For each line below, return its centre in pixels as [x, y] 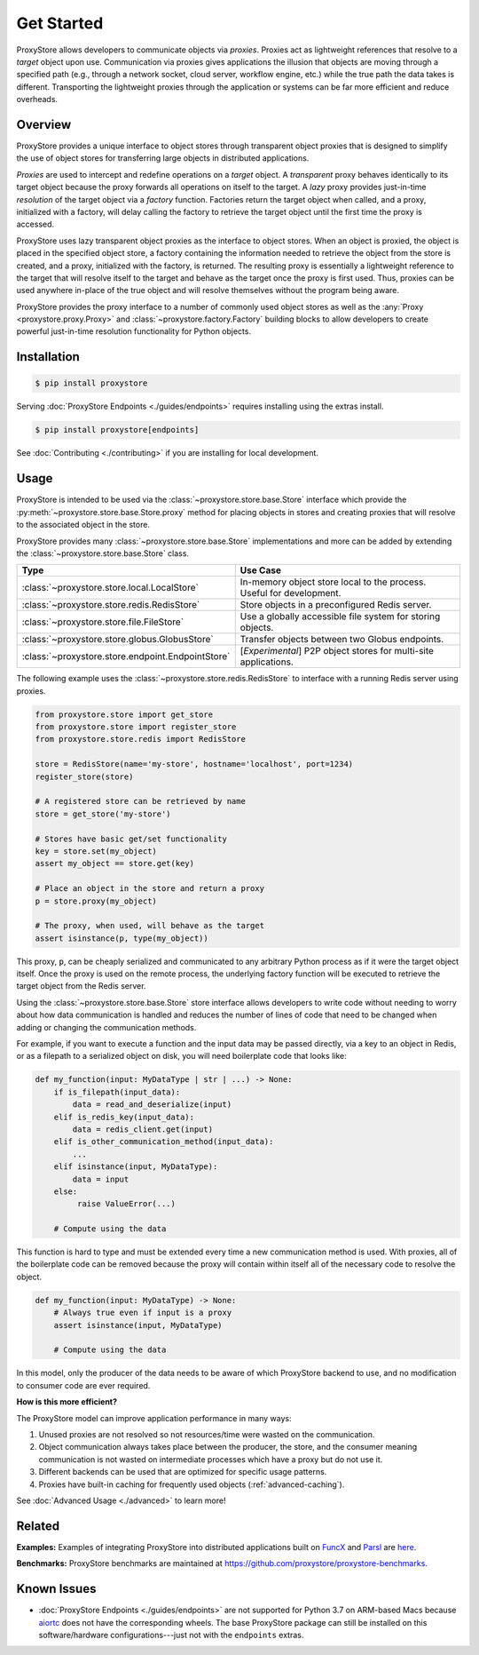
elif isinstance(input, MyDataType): [136, 1167]
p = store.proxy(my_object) [96, 901]
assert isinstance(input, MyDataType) [138, 1325]
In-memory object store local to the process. [333, 582]
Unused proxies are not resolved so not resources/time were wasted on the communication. [207, 1434]
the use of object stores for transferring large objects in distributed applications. [163, 158]
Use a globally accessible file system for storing [340, 617]
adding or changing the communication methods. [106, 1027]
